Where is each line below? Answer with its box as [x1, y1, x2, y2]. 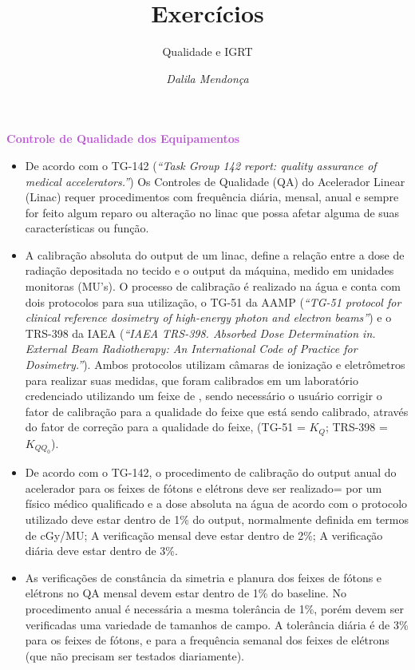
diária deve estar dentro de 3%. [25, 542, 178, 559]
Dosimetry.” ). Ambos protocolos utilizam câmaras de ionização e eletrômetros [25, 356, 405, 373]
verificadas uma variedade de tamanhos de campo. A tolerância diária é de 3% [25, 616, 409, 632]
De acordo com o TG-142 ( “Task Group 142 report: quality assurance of [25, 157, 377, 173]
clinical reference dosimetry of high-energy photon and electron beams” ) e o [25, 309, 392, 326]
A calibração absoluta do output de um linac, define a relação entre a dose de [25, 246, 405, 263]
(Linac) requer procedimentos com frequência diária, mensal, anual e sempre [25, 188, 399, 205]
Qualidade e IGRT [162, 43, 253, 60]
